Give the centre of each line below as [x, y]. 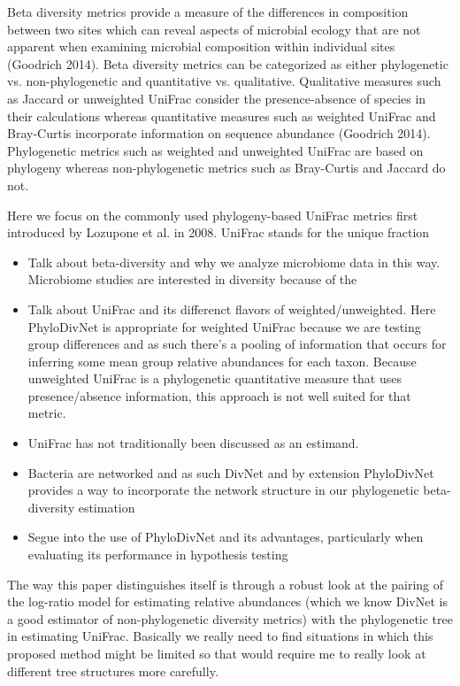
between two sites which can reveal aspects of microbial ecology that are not [214, 29]
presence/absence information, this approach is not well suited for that [219, 395]
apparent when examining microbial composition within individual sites [201, 46]
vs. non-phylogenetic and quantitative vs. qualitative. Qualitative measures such [224, 81]
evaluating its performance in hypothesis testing [158, 555]
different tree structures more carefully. [113, 671]
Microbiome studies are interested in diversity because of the [192, 279]
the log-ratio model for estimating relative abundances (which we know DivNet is [227, 601]
